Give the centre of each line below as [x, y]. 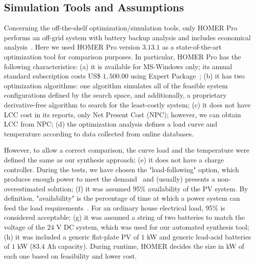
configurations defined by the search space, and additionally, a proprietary [115, 95]
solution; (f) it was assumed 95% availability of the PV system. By [148, 188]
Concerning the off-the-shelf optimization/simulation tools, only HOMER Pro [121, 28]
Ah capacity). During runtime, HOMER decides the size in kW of [145, 246]
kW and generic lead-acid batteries [199, 236]
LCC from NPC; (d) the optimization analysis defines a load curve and [111, 124]
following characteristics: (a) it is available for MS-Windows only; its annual [118, 66]
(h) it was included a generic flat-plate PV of [72, 236]
